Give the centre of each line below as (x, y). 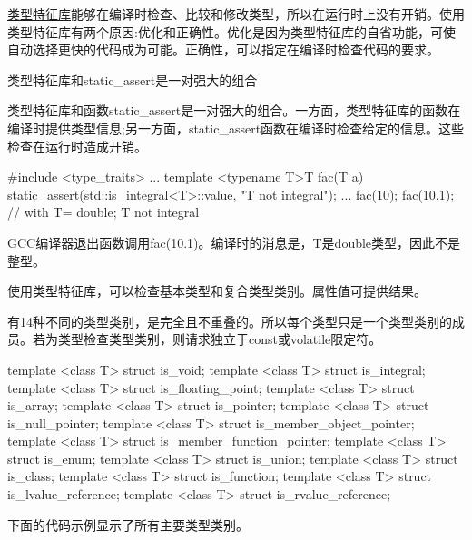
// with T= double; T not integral (103, 212)
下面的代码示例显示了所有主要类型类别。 (128, 524)
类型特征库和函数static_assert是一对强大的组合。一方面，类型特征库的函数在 (234, 110)
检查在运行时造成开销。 (77, 146)
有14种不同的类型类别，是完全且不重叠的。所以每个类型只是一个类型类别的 (230, 321)
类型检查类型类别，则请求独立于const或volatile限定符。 (220, 339)
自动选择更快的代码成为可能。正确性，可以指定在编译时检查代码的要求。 (223, 49)
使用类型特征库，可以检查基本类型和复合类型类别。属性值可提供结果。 (217, 291)
